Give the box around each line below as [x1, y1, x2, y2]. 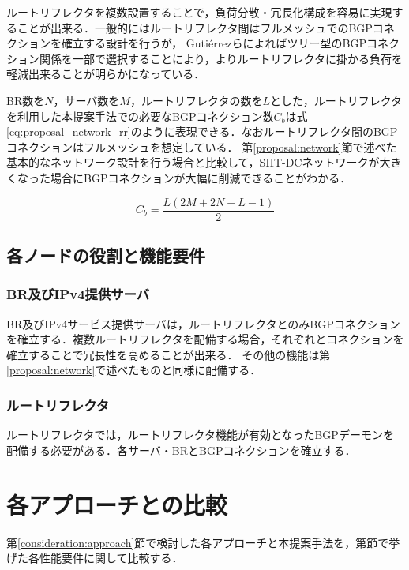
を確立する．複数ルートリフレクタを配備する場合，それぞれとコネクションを [6, 331, 404, 347]
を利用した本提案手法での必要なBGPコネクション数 [6, 107, 274, 124]
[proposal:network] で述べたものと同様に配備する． [6, 362, 261, 378]
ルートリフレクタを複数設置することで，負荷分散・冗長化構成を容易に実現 [6, 4, 392, 20]
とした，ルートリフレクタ [269, 92, 403, 108]
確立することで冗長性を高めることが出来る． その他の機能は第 [6, 346, 331, 362]
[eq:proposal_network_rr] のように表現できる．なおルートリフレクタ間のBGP [6, 123, 398, 140]
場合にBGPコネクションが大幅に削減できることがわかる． [50, 169, 351, 186]
